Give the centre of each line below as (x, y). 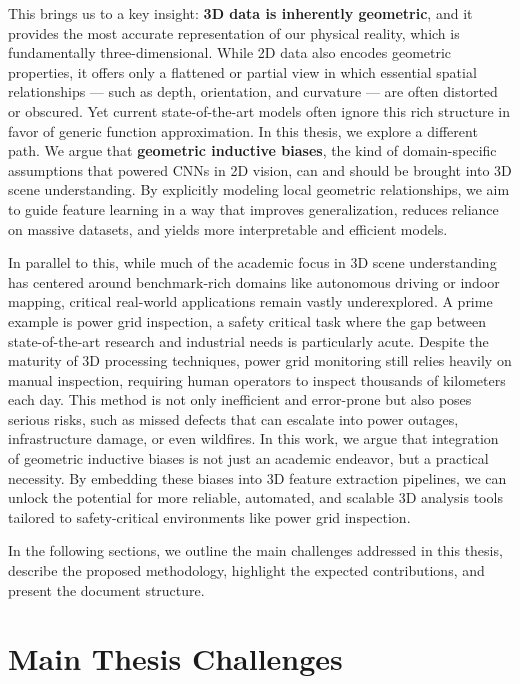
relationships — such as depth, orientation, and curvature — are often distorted (253, 91)
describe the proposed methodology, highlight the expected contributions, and (246, 570)
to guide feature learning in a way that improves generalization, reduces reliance (253, 208)
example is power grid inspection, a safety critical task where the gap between (247, 320)
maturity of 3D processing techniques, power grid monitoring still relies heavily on (260, 360)
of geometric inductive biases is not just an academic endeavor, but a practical (248, 458)
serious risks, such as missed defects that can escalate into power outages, (233, 418)
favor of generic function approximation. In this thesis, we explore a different (243, 130)
